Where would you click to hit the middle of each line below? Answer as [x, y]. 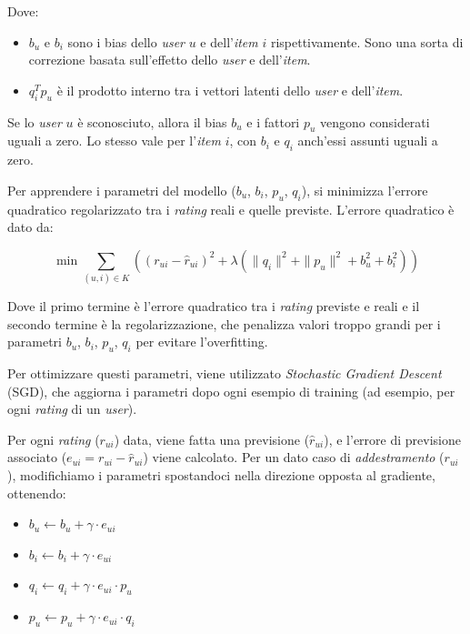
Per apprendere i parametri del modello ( [122, 190]
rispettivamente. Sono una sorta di [367, 41]
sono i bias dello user [126, 41]
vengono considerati [375, 121]
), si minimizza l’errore [365, 190]
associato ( [37, 457]
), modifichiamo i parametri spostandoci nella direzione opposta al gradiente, [221, 475]
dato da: [30, 227]
